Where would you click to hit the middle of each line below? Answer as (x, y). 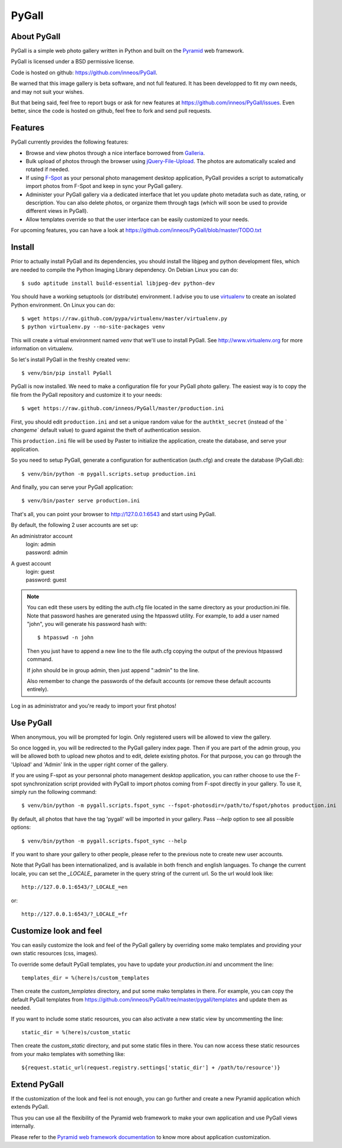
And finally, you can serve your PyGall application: (72, 487)
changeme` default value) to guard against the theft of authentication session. (106, 430)
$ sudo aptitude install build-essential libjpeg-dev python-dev (118, 283)
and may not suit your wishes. (47, 91)
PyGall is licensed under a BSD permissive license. (72, 62)
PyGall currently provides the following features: (70, 142)
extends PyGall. (30, 1107)
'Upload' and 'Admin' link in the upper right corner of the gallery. (90, 764)
